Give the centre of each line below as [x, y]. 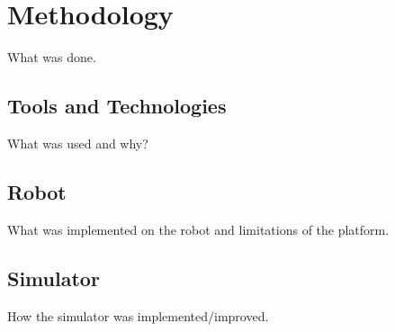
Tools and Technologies [117, 106]
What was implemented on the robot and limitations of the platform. [198, 229]
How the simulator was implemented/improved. [138, 315]
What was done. [52, 57]
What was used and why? [78, 143]
